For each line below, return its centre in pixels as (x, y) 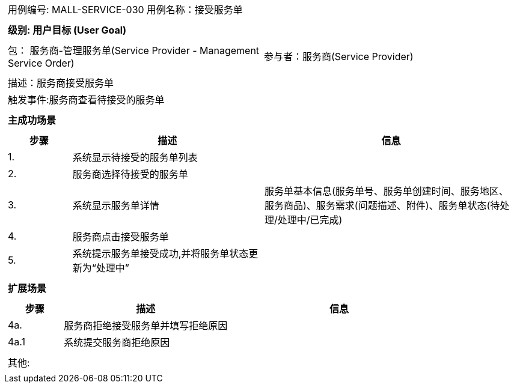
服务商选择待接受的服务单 (130, 174)
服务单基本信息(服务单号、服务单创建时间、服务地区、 (387, 191)
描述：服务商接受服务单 (61, 83)
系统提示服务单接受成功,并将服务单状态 (161, 253)
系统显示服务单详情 (116, 205)
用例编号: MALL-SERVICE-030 (76, 10)
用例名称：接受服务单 (194, 10)
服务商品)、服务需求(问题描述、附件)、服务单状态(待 (382, 205)
